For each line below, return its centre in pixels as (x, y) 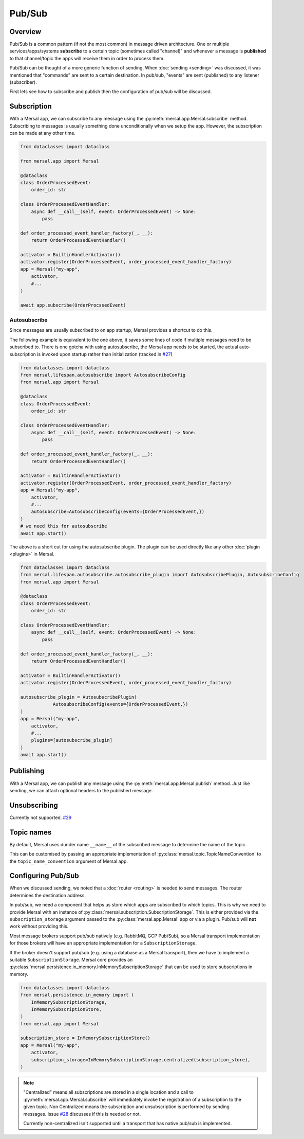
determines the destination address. (48, 895)
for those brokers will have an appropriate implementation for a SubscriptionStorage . (103, 943)
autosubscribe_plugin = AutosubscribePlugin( (79, 697)
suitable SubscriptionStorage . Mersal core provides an (71, 959)
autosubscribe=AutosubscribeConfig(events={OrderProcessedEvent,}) (118, 512)
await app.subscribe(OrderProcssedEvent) (73, 305)
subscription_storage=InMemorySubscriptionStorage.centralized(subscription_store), (141, 1060)
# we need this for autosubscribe (64, 526)
